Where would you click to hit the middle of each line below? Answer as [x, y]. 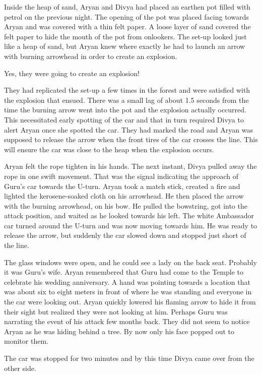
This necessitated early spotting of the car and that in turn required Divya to [124, 119]
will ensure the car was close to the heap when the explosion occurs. [109, 149]
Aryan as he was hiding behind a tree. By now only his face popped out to [119, 331]
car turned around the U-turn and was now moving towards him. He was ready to [131, 225]
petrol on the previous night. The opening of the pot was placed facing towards [126, 16]
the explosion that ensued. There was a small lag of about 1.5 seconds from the [126, 100]
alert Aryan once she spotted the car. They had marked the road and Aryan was [128, 129]
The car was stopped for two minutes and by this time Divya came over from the [129, 358]
